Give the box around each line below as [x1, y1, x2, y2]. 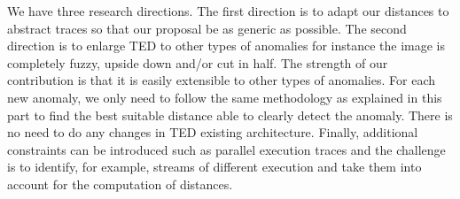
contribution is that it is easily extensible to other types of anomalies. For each [7, 71, 435, 89]
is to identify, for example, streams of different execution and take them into [7, 157, 422, 176]
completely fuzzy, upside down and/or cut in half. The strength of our [7, 53, 388, 72]
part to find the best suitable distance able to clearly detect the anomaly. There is [7, 105, 453, 124]
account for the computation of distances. [7, 174, 233, 193]
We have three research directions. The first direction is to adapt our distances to [7, 2, 449, 19]
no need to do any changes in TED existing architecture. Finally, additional [7, 123, 418, 142]
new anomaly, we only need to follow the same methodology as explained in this [7, 88, 442, 106]
